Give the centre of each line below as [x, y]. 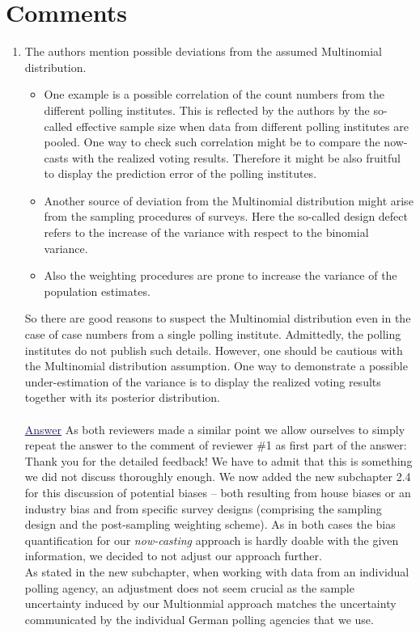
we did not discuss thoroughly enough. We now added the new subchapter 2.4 [218, 477]
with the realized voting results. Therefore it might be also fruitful [236, 157]
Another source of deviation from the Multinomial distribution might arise [229, 200]
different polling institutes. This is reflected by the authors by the [207, 110]
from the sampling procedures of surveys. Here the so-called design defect [226, 216]
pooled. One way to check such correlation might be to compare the [212, 142]
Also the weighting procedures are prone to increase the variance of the [221, 275]
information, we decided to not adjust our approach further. [173, 556]
